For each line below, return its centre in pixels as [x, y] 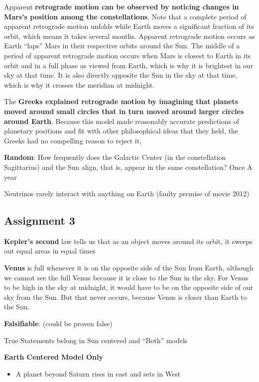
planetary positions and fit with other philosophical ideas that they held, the [121, 131]
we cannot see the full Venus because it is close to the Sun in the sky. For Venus [126, 277]
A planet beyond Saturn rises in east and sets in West [98, 373]
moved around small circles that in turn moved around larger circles [124, 111]
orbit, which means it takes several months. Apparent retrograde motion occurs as [129, 36]
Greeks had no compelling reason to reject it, [73, 140]
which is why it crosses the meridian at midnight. [79, 84]
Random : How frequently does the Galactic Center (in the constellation [115, 157]
